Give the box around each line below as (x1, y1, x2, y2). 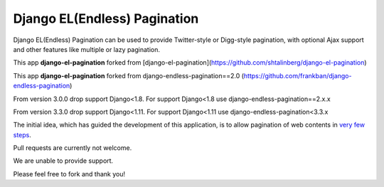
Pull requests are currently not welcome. (13, 144, 132, 152)
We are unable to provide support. (13, 156, 114, 165)
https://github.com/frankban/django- (243, 71, 352, 80)
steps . (13, 130, 32, 139)
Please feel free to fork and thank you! (13, 169, 126, 178)
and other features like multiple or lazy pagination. (13, 45, 160, 53)
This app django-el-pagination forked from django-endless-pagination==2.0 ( (13, 71, 245, 80)
